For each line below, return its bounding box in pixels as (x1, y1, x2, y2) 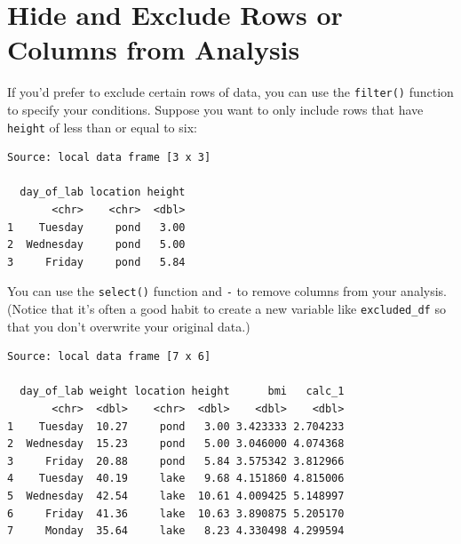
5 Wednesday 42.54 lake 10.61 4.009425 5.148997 (7, 490, 345, 503)
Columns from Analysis (7, 31, 300, 68)
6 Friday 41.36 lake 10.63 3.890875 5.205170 (7, 507, 345, 520)
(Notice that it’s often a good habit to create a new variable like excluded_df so (7, 300, 446, 318)
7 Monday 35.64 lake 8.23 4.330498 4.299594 (7, 524, 345, 538)
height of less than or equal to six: (7, 117, 197, 136)
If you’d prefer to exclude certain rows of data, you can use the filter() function (7, 83, 454, 101)
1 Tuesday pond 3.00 (7, 220, 186, 234)
